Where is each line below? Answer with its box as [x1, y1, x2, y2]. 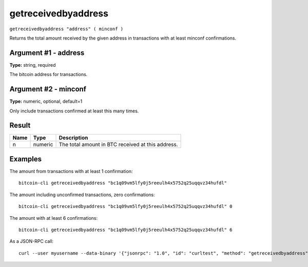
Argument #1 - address [9, 48, 85, 57]
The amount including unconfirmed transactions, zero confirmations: [9, 192, 155, 198]
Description [59, 134, 88, 141]
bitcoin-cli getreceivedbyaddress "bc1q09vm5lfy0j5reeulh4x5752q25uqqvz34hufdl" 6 [18, 226, 233, 233]
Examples [9, 155, 42, 163]
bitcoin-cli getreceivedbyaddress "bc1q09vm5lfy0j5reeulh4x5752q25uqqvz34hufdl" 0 [18, 203, 233, 209]
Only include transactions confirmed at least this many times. [9, 108, 139, 114]
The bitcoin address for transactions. [9, 71, 88, 78]
